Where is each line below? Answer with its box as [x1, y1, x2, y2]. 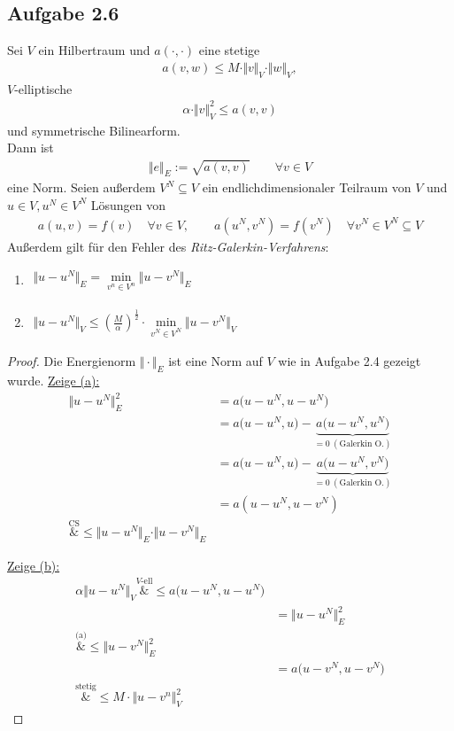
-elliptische [14, 79, 73, 97]
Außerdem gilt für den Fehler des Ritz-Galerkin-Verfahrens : [7, 237, 329, 255]
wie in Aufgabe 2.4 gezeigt [278, 352, 421, 370]
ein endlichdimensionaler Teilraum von [202, 178, 412, 197]
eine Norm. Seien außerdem [7, 178, 156, 197]
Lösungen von [90, 195, 166, 214]
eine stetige [198, 41, 260, 59]
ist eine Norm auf [168, 352, 263, 370]
